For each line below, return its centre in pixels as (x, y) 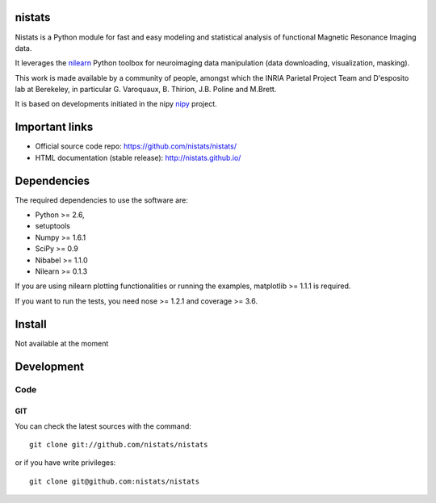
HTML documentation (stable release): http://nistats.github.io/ (138, 157)
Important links (54, 127)
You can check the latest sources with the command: (103, 426)
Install (31, 324)
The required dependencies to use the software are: (102, 200)
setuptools (52, 226)
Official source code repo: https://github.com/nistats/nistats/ (136, 146)
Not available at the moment (62, 343)
